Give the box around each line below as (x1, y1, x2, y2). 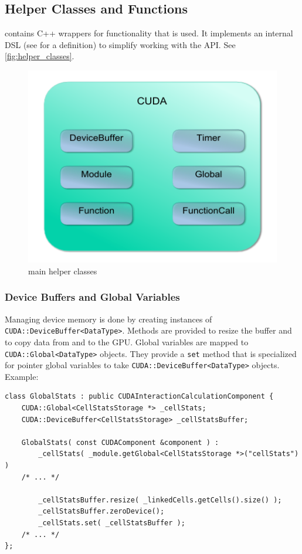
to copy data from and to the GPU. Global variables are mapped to (5, 335, 249, 348)
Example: (5, 370, 39, 382)
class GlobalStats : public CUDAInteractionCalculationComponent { (5, 392, 274, 401)
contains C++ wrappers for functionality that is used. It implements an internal (5, 27, 293, 39)
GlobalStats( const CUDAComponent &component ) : (21, 438, 219, 447)
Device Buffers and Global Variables (5, 290, 180, 304)
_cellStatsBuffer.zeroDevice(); (38, 507, 165, 516)
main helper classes (28, 264, 97, 277)
